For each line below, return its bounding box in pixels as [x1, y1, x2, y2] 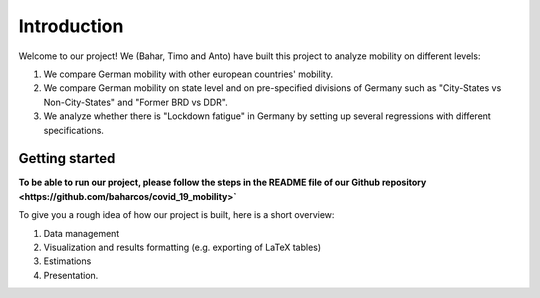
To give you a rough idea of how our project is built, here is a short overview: [18, 209, 335, 221]
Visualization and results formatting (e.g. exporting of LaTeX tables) [43, 241, 322, 253]
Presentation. [43, 269, 99, 281]
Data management [43, 227, 120, 239]
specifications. [43, 124, 105, 136]
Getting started [18, 150, 116, 167]
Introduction [18, 15, 124, 37]
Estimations [43, 255, 92, 267]
